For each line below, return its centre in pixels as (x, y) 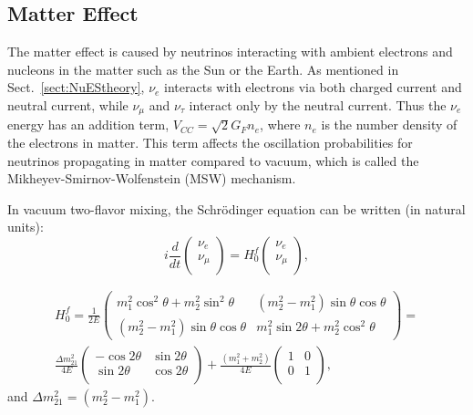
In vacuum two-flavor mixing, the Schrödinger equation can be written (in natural (236, 208)
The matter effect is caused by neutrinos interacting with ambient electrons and (230, 52)
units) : (26, 227)
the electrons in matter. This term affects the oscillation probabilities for (210, 143)
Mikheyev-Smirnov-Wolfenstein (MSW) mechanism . (152, 178)
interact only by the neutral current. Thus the (318, 104)
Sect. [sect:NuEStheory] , (76, 87)
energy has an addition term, (88, 124)
